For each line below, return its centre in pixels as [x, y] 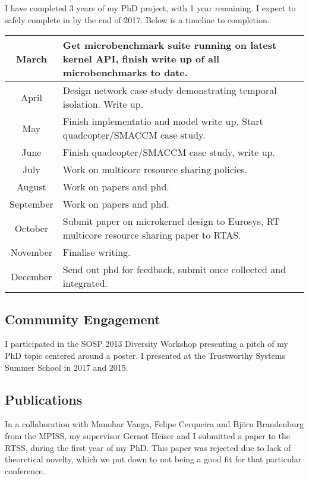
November [31, 252]
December [31, 276]
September [31, 204]
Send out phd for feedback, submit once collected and [174, 270]
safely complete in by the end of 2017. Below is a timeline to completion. [137, 19]
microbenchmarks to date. [125, 73]
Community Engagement [83, 319]
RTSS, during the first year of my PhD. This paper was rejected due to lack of [148, 447]
